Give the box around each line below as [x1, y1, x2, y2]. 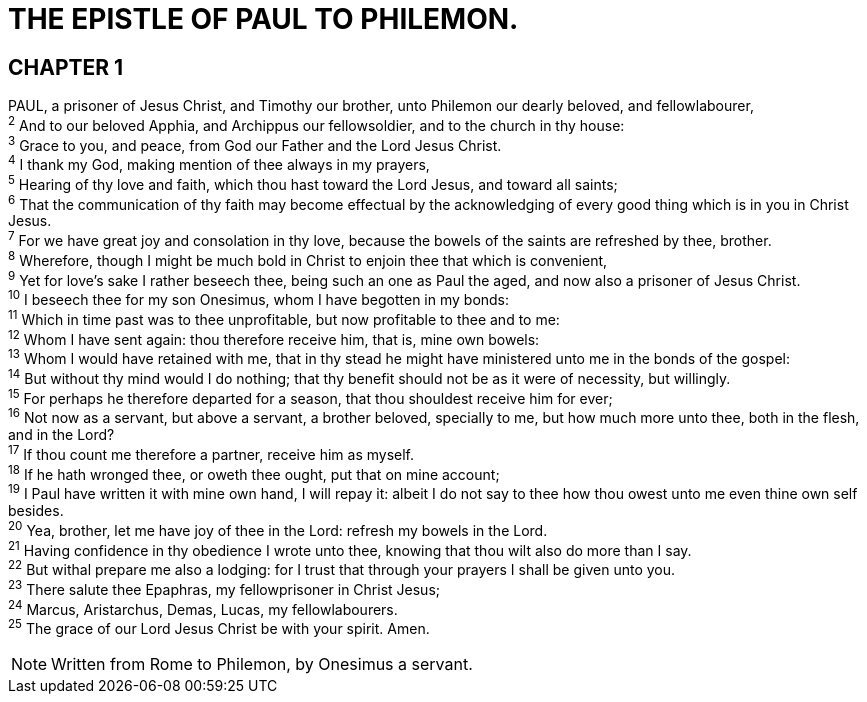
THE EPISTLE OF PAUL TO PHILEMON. [8, 2, 519, 36]
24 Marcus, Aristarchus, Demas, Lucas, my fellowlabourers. [8, 597, 398, 618]
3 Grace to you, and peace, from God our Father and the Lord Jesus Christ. [8, 133, 502, 154]
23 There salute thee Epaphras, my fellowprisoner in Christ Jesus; [8, 577, 440, 598]
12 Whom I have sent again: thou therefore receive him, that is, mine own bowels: [8, 327, 540, 348]
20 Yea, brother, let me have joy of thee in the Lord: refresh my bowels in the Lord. [8, 518, 548, 539]
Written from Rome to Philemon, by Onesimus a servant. [51, 653, 473, 674]
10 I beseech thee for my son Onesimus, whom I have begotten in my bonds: [8, 288, 510, 309]
